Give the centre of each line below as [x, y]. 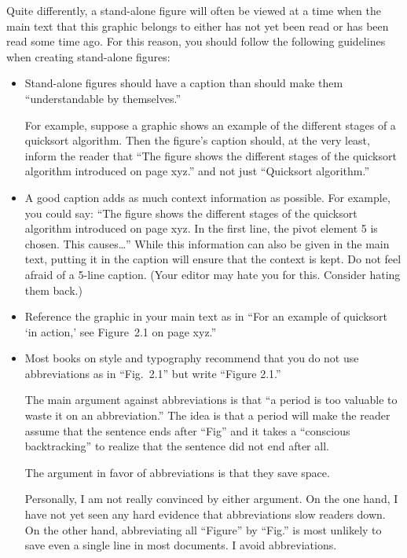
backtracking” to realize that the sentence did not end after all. [177, 446]
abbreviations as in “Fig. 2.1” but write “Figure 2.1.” [153, 373]
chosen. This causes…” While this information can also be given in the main [207, 243]
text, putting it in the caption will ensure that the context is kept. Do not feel [213, 259]
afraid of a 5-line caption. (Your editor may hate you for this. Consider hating [213, 274]
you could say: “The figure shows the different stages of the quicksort [191, 213]
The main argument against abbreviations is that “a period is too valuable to [211, 400]
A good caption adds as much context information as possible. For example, [207, 197]
